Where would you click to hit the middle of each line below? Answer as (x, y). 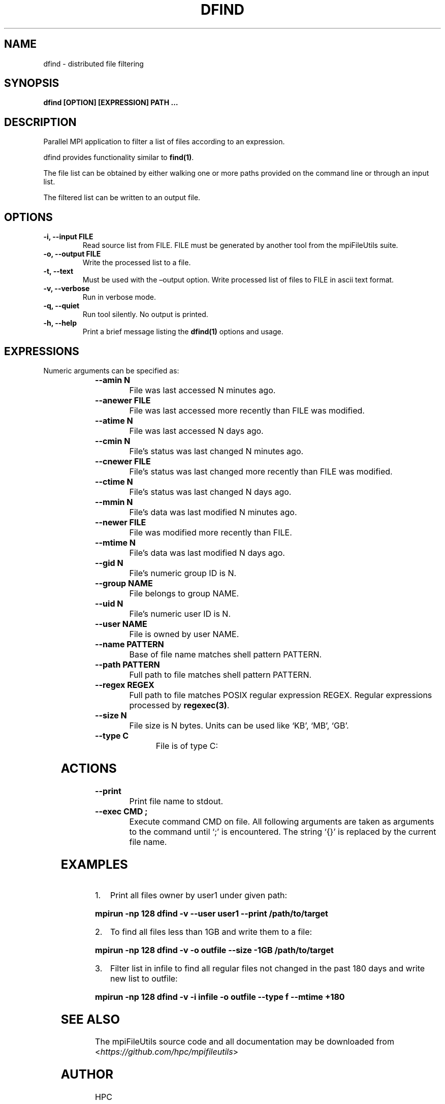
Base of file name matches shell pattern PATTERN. (226, 654)
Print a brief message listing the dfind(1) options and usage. (183, 332)
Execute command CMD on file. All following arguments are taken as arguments (282, 821)
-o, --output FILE (72, 254)
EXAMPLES (94, 864)
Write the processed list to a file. (137, 263)
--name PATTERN (130, 644)
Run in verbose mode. (119, 297)
